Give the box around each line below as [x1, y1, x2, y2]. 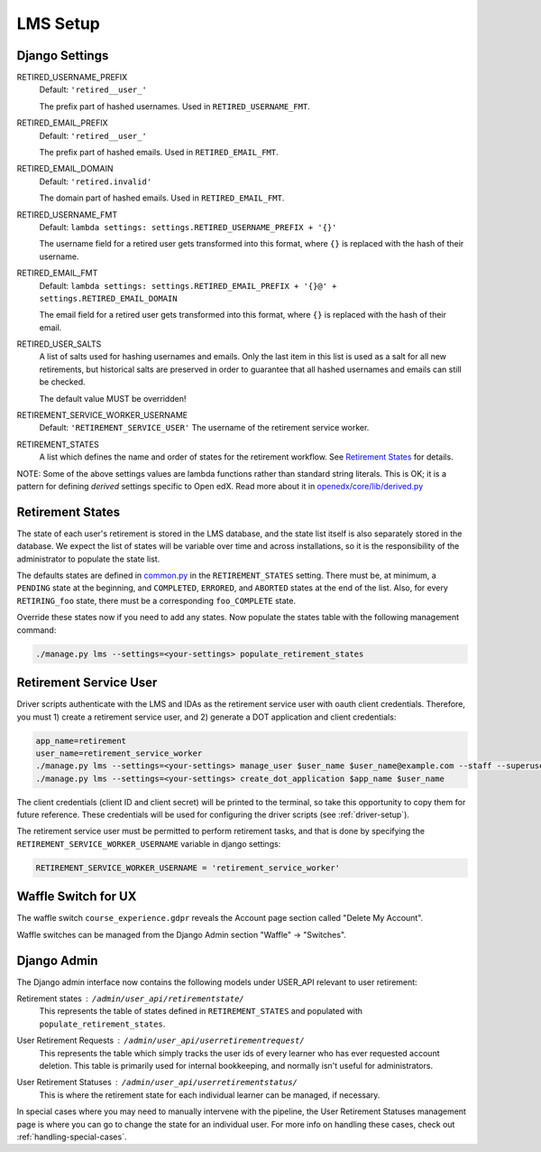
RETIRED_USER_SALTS [16, 339, 102, 349]
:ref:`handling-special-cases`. [16, 1131, 127, 1142]
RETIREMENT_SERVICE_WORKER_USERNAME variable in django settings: [16, 838, 281, 849]
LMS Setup [16, 14, 101, 33]
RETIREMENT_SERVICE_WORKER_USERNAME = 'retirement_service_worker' [35, 862, 341, 873]
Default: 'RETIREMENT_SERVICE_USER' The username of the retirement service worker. [39, 423, 370, 433]
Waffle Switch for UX [16, 889, 137, 905]
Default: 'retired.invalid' [39, 176, 152, 187]
